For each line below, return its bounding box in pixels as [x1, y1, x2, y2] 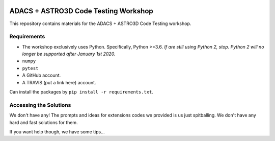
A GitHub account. [22, 72, 61, 79]
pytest [22, 65, 39, 71]
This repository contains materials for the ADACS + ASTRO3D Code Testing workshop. [9, 20, 191, 27]
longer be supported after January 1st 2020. [22, 51, 116, 57]
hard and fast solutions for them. [9, 119, 78, 125]
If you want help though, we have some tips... [9, 128, 105, 135]
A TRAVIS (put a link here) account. [22, 79, 96, 85]
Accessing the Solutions [9, 101, 71, 108]
